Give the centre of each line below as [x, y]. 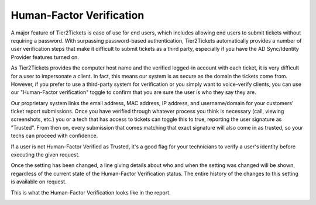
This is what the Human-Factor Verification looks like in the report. [91, 192]
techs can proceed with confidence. [54, 136]
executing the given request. [45, 155]
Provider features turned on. [45, 57]
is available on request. [39, 182]
